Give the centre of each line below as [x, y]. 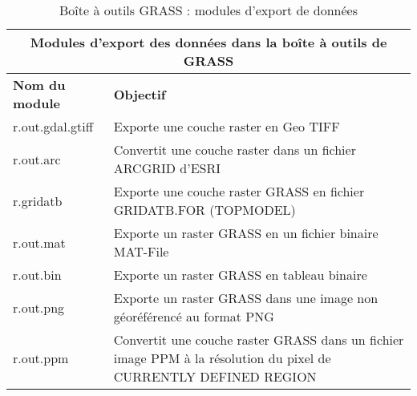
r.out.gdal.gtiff [53, 126]
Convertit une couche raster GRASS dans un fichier [259, 339]
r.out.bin [37, 275]
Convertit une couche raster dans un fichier [235, 150]
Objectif [140, 94]
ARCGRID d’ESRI [167, 168]
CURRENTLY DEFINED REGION [215, 376]
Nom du [39, 85]
